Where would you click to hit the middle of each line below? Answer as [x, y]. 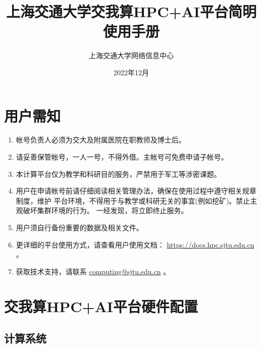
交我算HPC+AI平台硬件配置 [101, 306]
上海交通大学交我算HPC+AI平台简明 [131, 11]
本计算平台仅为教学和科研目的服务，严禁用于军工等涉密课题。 [118, 173]
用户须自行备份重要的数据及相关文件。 [80, 227]
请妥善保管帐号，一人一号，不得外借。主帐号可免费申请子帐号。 [122, 157]
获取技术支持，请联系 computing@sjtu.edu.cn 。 [93, 271]
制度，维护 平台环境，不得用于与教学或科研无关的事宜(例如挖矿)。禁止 [133, 200]
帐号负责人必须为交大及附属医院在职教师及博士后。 [101, 140]
